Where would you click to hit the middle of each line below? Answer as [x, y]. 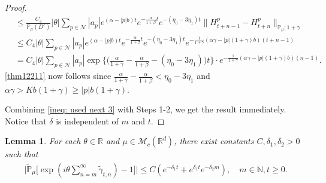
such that [22, 154]
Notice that [26, 121]
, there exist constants [214, 141]
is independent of [87, 121]
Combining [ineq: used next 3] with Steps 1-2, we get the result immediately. [146, 109]
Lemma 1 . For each [43, 141]
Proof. [16, 7]
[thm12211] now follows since [58, 76]
